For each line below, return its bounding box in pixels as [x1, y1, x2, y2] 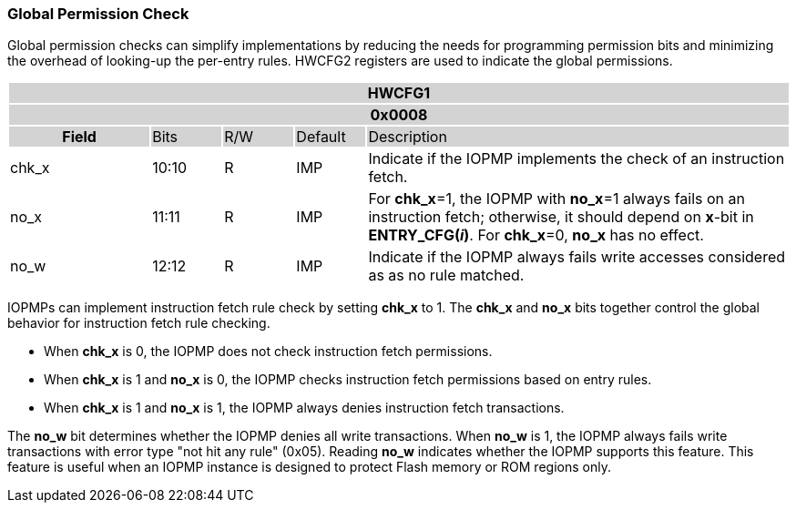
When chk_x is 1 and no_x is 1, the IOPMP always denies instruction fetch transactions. [44, 400, 565, 416]
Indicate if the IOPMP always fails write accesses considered [368, 248, 786, 267]
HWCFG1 [367, 84, 431, 103]
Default [296, 127, 346, 147]
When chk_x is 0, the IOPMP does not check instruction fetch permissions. [44, 343, 493, 360]
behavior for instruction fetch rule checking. [7, 315, 270, 331]
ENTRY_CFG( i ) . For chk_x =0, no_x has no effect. [368, 226, 704, 245]
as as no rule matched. [368, 266, 525, 285]
